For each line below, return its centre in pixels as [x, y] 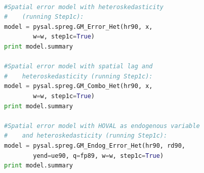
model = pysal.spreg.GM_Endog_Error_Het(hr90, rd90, [95, 145]
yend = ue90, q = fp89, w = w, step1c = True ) [98, 156]
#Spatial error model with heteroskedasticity [84, 7]
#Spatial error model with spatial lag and [78, 67]
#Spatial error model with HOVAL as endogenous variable [102, 126]
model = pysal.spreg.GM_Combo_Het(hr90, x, [78, 86]
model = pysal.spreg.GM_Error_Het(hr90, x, [78, 27]
